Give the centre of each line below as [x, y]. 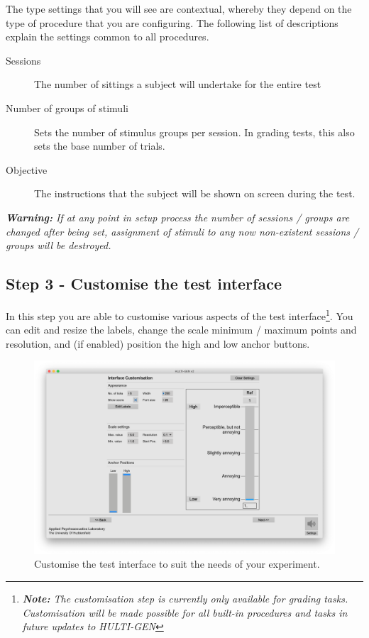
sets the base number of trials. [100, 146]
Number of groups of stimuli [67, 108]
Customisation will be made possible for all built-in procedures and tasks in [185, 612]
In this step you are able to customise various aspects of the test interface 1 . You [180, 314]
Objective [27, 169]
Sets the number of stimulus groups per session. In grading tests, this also [194, 132]
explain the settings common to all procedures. [108, 37]
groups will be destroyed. [59, 245]
